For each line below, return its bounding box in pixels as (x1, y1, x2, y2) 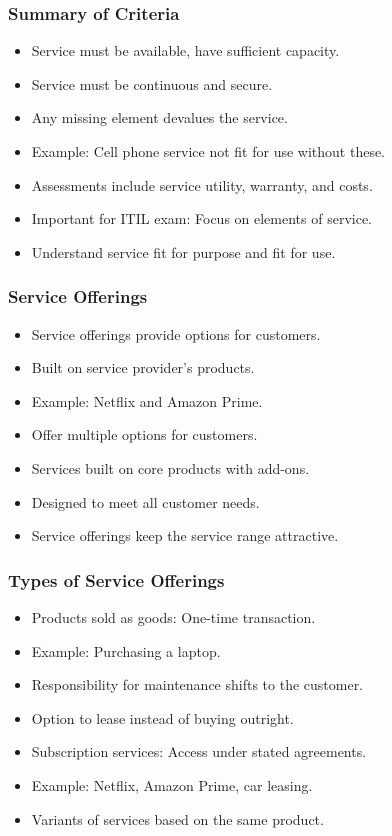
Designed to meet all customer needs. (31, 491, 260, 512)
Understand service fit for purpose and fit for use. (31, 241, 336, 262)
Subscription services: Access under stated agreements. (31, 741, 367, 762)
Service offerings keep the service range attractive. (31, 525, 339, 546)
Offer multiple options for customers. (31, 424, 258, 445)
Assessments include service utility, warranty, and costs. (31, 174, 373, 195)
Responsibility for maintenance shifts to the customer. (31, 674, 364, 695)
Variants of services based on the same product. (31, 808, 324, 829)
